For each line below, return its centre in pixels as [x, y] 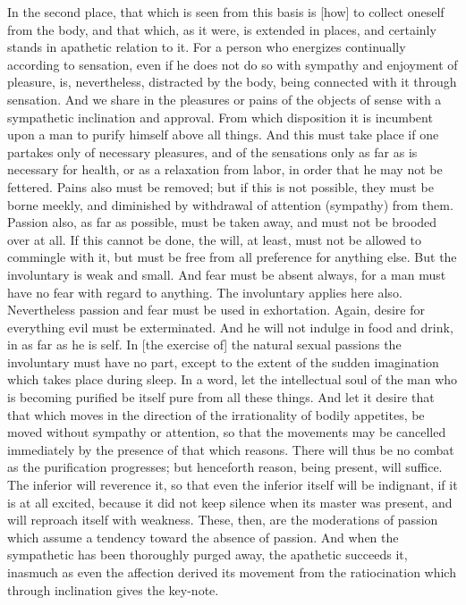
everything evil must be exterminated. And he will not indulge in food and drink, [230, 327]
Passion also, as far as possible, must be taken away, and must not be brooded [222, 222]
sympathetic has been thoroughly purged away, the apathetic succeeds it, [208, 555]
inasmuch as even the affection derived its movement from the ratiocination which [232, 572]
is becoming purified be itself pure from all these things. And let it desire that [221, 397]
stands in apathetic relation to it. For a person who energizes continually [207, 47]
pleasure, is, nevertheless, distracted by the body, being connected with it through [232, 82]
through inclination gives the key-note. [113, 589]
